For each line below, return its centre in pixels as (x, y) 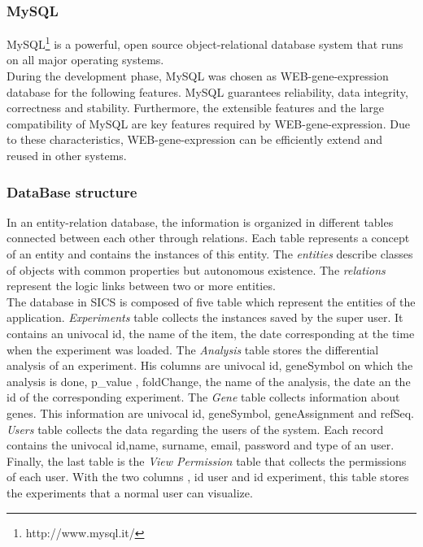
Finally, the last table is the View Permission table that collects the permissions (207, 460)
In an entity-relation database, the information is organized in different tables (200, 221)
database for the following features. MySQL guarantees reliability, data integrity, (207, 91)
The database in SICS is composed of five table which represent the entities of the (211, 301)
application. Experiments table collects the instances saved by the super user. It (205, 317)
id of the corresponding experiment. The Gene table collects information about (203, 397)
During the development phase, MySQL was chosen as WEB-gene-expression (198, 76)
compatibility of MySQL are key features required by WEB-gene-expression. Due (208, 123)
